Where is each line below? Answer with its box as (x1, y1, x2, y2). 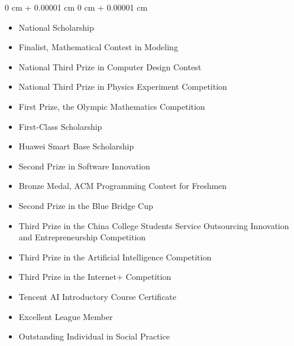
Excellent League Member (18, 310, 113, 322)
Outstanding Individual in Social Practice (18, 330, 170, 342)
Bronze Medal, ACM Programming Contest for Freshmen (18, 179, 227, 192)
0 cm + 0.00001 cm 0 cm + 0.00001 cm (5, 1, 148, 13)
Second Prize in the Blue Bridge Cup (18, 199, 153, 211)
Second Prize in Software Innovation (18, 159, 150, 172)
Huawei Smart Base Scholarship (18, 140, 134, 152)
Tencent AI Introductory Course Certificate (18, 290, 177, 302)
